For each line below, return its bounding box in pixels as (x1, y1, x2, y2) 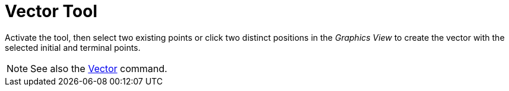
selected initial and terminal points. (5, 42, 141, 53)
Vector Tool (5, 1, 97, 21)
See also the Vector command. (30, 62, 167, 74)
